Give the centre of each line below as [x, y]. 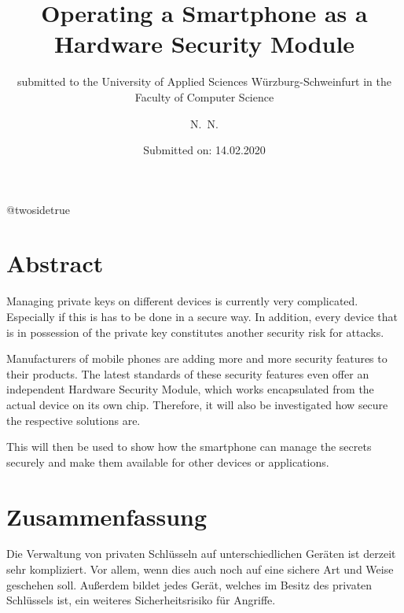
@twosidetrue [39, 209]
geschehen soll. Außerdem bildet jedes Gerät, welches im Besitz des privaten [189, 584]
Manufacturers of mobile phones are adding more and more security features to [197, 358]
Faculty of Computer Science [204, 96]
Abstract [55, 263]
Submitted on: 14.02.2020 [204, 150]
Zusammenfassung [107, 516]
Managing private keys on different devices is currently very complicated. [182, 301]
